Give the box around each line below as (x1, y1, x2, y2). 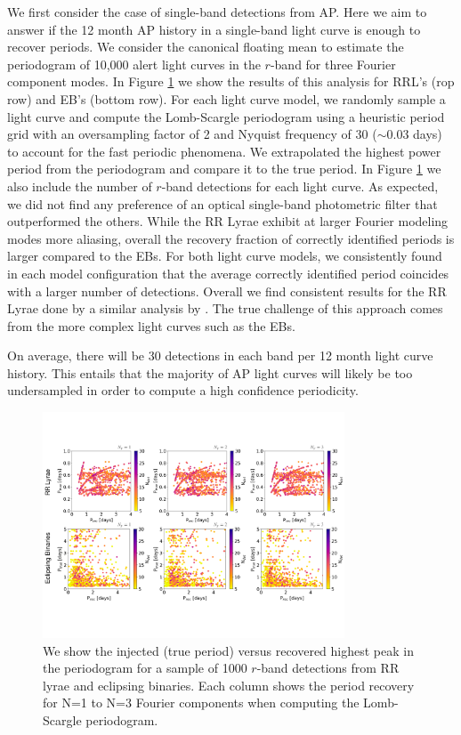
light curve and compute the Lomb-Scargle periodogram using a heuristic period (7, 107, 445, 125)
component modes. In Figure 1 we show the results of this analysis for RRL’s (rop (7, 72, 455, 91)
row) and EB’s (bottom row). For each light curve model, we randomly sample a (7, 89, 446, 108)
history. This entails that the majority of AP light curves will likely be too (7, 363, 413, 382)
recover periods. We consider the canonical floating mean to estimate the (7, 37, 404, 56)
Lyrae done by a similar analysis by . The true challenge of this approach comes (7, 299, 443, 318)
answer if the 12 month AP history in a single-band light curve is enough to (7, 20, 421, 38)
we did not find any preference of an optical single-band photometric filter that (7, 194, 438, 213)
